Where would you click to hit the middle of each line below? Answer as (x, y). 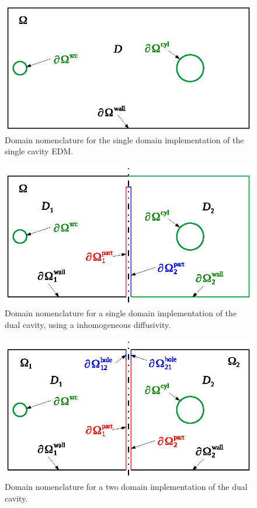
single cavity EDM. (39, 151)
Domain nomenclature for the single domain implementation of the (124, 139)
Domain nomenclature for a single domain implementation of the (121, 313)
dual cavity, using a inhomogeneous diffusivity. (88, 324)
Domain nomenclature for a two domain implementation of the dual (126, 486)
